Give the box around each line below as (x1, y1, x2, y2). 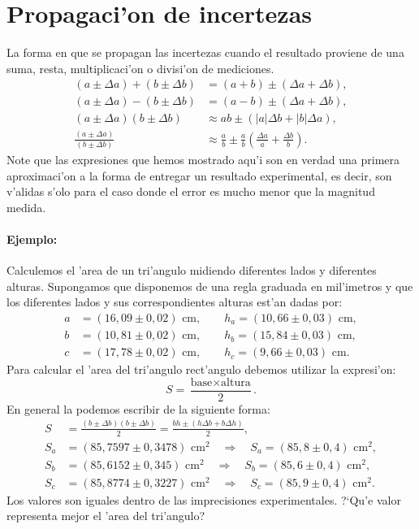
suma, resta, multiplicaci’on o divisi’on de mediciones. (6, 59, 274, 76)
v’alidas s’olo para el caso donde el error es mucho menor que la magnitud (6, 183, 375, 200)
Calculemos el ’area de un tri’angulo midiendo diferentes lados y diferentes (6, 262, 377, 279)
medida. (6, 198, 46, 215)
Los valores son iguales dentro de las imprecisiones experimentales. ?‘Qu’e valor (6, 491, 401, 508)
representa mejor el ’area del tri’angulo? (6, 507, 205, 524)
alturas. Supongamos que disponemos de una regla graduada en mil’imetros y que (6, 277, 413, 294)
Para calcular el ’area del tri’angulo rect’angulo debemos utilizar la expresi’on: (6, 361, 396, 378)
